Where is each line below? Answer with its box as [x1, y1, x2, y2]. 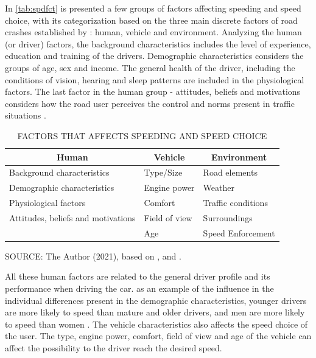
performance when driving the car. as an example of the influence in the [5, 282, 274, 295]
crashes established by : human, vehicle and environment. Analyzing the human [5, 26, 302, 38]
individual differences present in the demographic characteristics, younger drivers [5, 294, 307, 306]
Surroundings [203, 211, 253, 224]
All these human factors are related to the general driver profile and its [5, 270, 270, 283]
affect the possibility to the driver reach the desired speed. [5, 342, 222, 354]
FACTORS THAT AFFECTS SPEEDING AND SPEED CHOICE [17, 129, 267, 142]
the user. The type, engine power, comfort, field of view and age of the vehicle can [5, 329, 312, 342]
